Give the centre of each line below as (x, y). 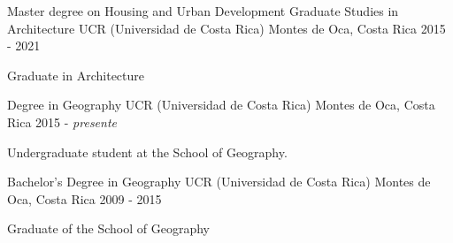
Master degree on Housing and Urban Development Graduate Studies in (203, 11)
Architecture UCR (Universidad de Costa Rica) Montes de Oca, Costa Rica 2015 (226, 28)
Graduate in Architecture (76, 75)
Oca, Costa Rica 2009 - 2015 (84, 198)
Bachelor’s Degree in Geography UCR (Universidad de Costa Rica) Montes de (219, 182)
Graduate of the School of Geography (108, 228)
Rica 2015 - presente (62, 121)
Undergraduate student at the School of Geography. (147, 152)
